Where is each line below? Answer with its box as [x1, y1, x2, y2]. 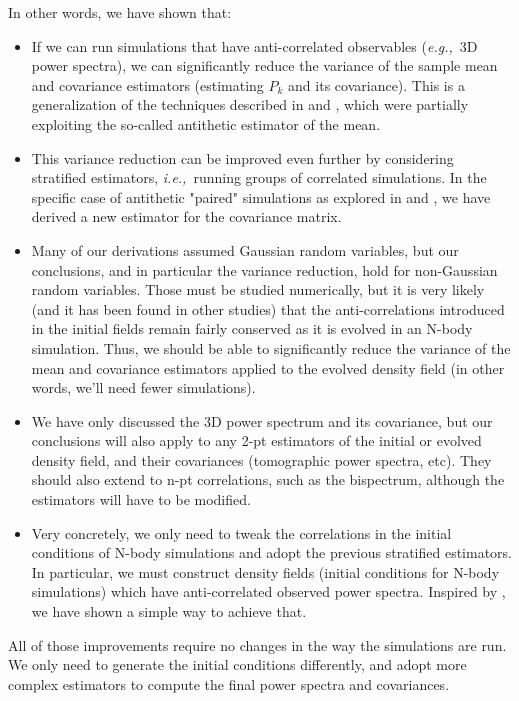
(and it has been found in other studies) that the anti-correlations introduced [31, 298, 505, 319]
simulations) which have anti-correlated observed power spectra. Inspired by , [31, 581, 506, 602]
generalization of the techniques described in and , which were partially [31, 94, 469, 115]
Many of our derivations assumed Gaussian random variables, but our [31, 239, 459, 260]
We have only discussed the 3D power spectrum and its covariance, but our [31, 410, 493, 431]
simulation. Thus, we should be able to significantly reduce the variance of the [31, 337, 511, 358]
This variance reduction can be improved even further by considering [31, 147, 454, 168]
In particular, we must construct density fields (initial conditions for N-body [31, 561, 500, 582]
